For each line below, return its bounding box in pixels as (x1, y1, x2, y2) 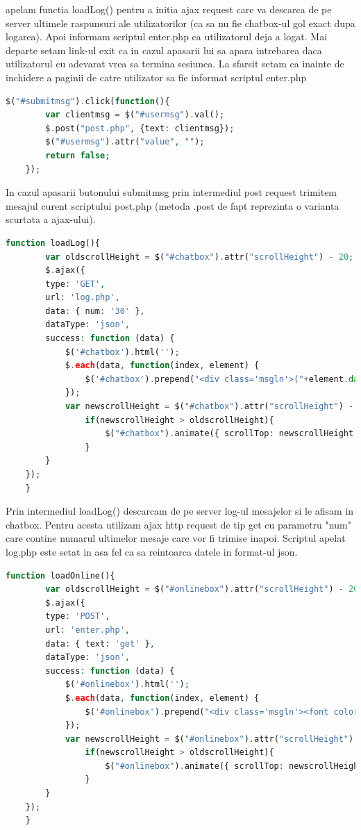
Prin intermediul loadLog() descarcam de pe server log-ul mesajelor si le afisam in (6, 504, 354, 518)
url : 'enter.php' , (45, 624, 131, 635)
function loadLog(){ (6, 238, 101, 248)
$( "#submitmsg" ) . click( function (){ (6, 96, 170, 106)
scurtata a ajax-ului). (6, 212, 96, 226)
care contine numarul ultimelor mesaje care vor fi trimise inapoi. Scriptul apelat (6, 531, 346, 545)
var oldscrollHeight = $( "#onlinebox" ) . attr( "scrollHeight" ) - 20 (45, 584, 359, 595)
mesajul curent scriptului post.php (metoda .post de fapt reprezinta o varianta (6, 198, 339, 213)
